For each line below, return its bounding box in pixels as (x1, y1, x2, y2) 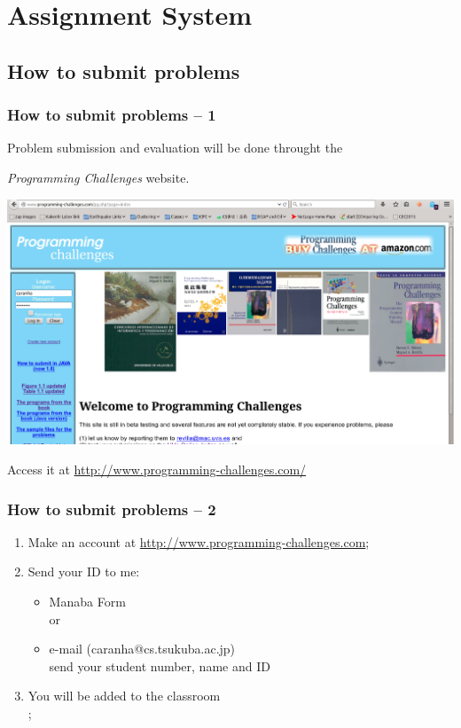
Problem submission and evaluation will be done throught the (7, 138, 343, 157)
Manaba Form (49, 592, 126, 611)
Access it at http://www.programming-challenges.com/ (7, 460, 307, 479)
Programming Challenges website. (7, 168, 190, 186)
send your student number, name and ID (49, 656, 270, 675)
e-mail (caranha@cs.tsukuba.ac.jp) (49, 639, 236, 658)
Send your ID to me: (27, 562, 140, 581)
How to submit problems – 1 (7, 104, 216, 126)
